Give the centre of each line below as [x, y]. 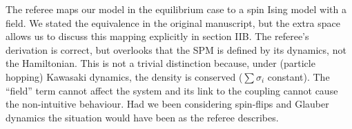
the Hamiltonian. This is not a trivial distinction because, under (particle [160, 63]
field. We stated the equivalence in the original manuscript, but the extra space [173, 22]
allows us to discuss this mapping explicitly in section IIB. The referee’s [157, 36]
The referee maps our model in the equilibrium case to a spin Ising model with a [176, 9]
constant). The [299, 76]
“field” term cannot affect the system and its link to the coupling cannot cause [172, 90]
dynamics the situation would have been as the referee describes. [142, 117]
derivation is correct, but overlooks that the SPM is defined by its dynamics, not [176, 49]
